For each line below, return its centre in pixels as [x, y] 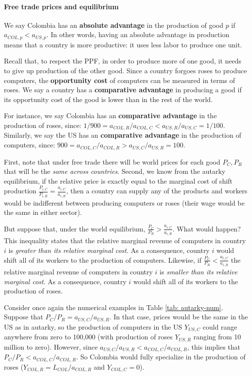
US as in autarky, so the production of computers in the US [93, 326]
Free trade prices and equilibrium [61, 6]
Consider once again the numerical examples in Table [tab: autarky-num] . [114, 307]
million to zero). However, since [51, 346]
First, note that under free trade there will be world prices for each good [112, 161]
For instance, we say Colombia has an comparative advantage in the [110, 115]
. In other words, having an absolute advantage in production [138, 34]
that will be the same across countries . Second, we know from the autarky [115, 171]
